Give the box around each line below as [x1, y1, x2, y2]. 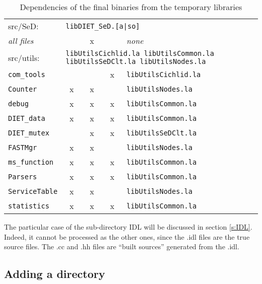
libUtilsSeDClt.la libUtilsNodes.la [65, 57, 206, 65]
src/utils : [8, 51, 40, 63]
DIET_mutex [8, 128, 49, 137]
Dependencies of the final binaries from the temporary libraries [20, 1, 242, 13]
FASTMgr [8, 143, 37, 152]
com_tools [8, 70, 45, 79]
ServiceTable [8, 187, 58, 195]
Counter [8, 85, 37, 93]
